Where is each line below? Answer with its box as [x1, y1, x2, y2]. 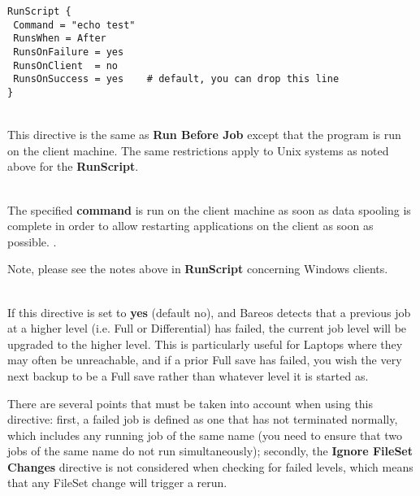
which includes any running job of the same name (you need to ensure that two [7, 426, 403, 443]
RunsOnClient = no [13, 59, 119, 72]
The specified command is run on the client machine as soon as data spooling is [7, 201, 411, 218]
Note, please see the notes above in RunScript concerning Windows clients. [7, 260, 388, 277]
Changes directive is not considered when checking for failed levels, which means [7, 458, 414, 475]
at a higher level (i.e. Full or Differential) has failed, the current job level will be [7, 320, 407, 337]
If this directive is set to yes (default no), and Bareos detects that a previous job [7, 303, 411, 320]
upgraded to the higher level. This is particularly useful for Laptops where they [7, 335, 403, 352]
